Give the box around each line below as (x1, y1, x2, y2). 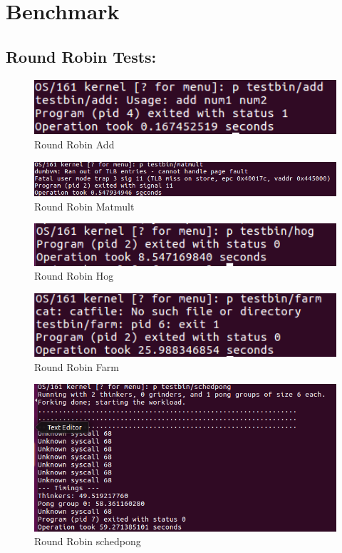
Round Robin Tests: (6, 45, 157, 67)
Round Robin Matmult (34, 198, 135, 213)
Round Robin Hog (34, 268, 114, 283)
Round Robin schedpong (34, 534, 141, 549)
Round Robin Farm (34, 359, 119, 374)
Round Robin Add (34, 137, 115, 152)
